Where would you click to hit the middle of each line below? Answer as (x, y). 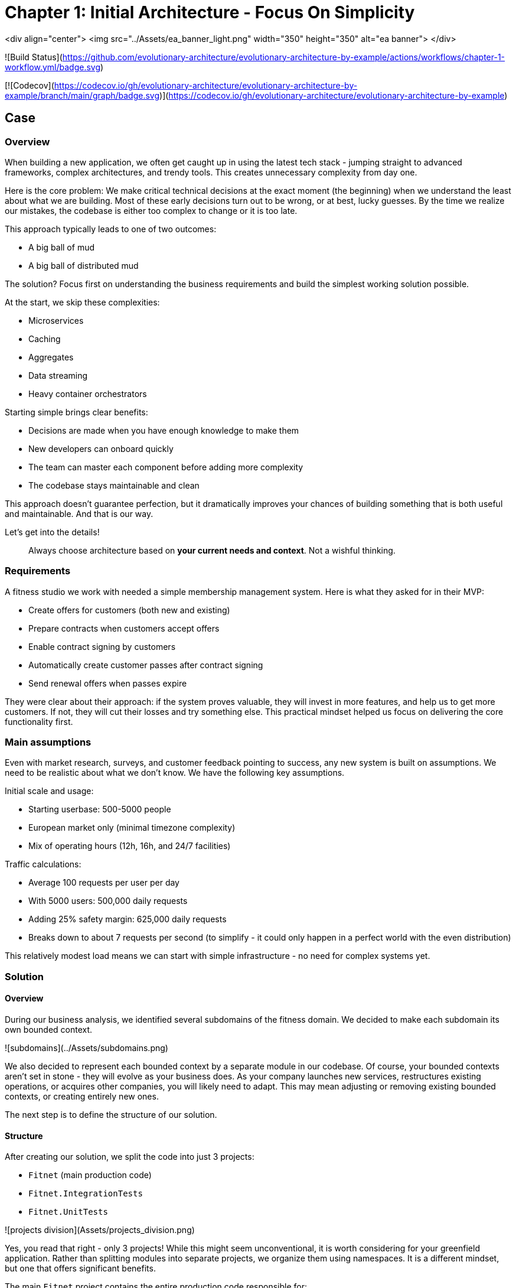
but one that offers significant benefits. (80, 1269)
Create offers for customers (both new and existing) (129, 610)
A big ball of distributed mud (84, 265)
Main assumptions (48, 742)
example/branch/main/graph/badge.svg (82, 95)
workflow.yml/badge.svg (53, 67)
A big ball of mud (61, 247)
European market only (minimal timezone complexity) (132, 828)
